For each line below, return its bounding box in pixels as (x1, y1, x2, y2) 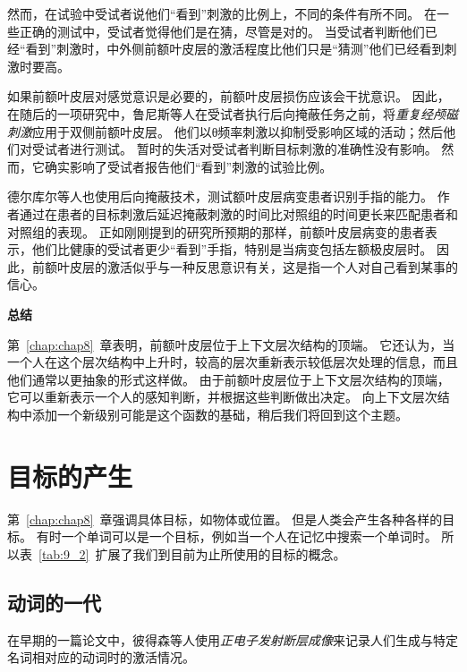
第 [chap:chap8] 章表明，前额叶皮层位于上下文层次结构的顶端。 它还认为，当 (7, 335, 455, 353)
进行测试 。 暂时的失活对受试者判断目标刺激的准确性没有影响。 (69, 140, 437, 158)
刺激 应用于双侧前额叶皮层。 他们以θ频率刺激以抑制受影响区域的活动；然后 (7, 122, 444, 140)
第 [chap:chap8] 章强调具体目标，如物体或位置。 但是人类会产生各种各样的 (7, 509, 443, 528)
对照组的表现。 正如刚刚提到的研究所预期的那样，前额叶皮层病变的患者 (7, 222, 425, 241)
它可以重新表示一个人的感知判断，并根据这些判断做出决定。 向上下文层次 (7, 387, 437, 406)
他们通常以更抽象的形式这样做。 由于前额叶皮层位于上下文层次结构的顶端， (7, 370, 450, 388)
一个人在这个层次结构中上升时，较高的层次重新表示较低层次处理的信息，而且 (7, 353, 458, 371)
